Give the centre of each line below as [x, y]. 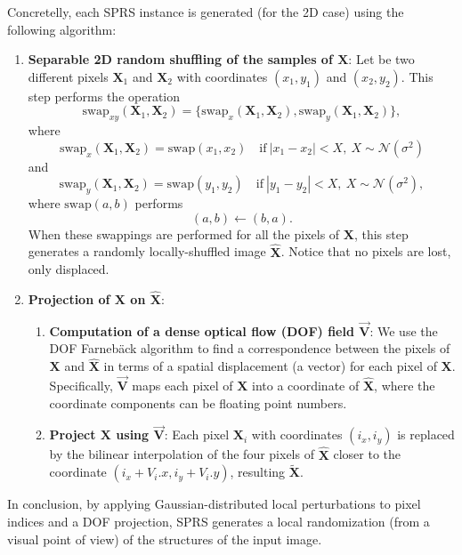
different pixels [68, 76]
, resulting [258, 472]
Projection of [69, 298]
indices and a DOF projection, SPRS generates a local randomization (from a [219, 522]
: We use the [404, 330]
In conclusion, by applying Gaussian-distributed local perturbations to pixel [214, 504]
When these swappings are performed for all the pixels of [184, 233]
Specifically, [81, 385]
